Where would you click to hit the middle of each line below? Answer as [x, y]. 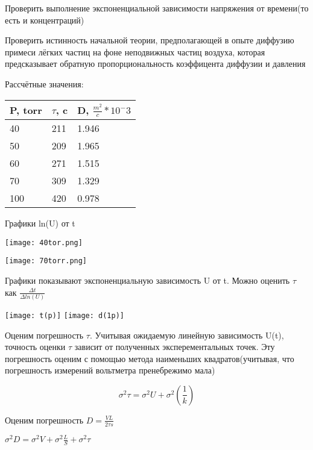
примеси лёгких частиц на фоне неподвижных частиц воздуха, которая [135, 52]
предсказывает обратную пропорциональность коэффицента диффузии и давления [155, 64]
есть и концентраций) [45, 20]
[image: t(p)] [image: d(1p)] [65, 315]
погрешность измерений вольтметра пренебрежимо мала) [110, 370]
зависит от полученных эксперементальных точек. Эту [175, 347]
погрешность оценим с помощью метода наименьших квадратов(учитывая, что [150, 358]
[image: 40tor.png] [44, 242]
